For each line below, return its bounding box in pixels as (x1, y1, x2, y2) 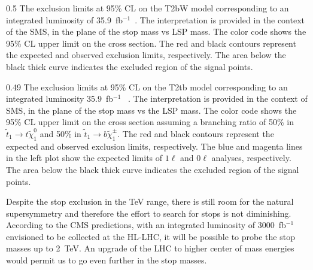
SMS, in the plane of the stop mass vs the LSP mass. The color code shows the (6, 104, 297, 116)
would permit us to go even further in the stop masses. (6, 254, 207, 266)
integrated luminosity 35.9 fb (6, 92, 114, 105)
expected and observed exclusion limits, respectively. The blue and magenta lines (6, 139, 303, 152)
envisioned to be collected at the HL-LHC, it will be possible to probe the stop (6, 230, 295, 242)
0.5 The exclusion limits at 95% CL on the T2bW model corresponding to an (6, 2, 289, 14)
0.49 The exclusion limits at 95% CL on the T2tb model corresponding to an (6, 80, 288, 93)
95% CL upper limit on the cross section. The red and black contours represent (6, 37, 296, 49)
